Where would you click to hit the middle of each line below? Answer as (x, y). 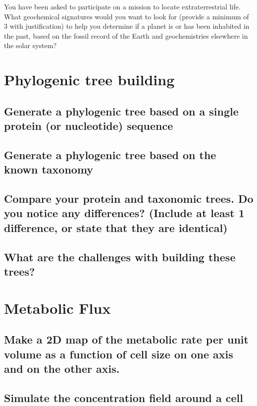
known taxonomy (49, 169)
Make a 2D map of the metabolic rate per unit (126, 339)
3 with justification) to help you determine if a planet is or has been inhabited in (127, 26)
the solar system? (30, 45)
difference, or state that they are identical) (116, 227)
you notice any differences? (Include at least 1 (124, 213)
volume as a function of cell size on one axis (119, 354)
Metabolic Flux (57, 308)
